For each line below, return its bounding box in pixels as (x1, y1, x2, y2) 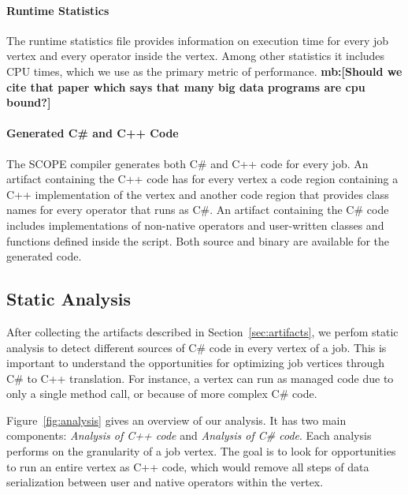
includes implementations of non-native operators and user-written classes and (6, 216, 384, 233)
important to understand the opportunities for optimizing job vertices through (6, 354, 385, 371)
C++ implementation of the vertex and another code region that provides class (6, 186, 389, 202)
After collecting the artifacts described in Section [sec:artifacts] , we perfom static (6, 323, 399, 339)
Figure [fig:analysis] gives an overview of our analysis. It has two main (6, 411, 347, 428)
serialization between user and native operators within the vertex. (6, 474, 324, 490)
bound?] (6, 94, 51, 111)
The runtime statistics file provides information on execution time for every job (6, 32, 389, 48)
